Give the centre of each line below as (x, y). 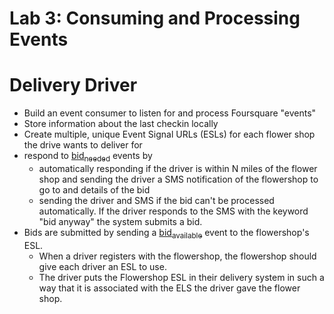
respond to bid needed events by (88, 157)
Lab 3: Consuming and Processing (155, 18)
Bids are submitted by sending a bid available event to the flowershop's (166, 233)
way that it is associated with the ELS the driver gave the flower (169, 288)
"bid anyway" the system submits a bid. (120, 221)
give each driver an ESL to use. (102, 266)
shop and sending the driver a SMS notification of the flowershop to (178, 179)
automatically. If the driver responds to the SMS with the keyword (173, 211)
